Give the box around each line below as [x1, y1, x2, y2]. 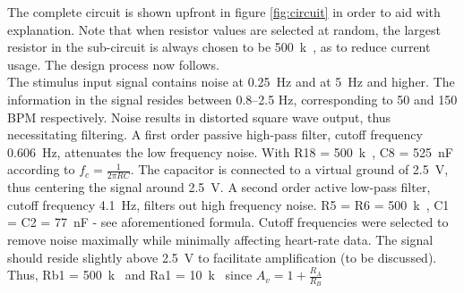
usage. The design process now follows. [7, 54, 219, 73]
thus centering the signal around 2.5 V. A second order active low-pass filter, [7, 178, 431, 197]
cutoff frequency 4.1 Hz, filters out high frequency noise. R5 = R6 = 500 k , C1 [7, 195, 450, 213]
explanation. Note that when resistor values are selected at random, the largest [7, 20, 441, 38]
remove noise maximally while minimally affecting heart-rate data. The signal [7, 230, 434, 248]
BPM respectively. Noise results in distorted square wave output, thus [7, 107, 391, 126]
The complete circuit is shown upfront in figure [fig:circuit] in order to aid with [7, 3, 441, 21]
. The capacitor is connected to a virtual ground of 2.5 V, [130, 160, 449, 179]
